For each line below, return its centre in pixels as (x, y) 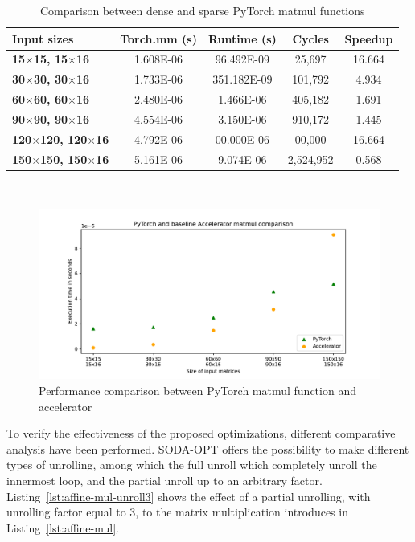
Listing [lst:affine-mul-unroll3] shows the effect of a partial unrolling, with (189, 496)
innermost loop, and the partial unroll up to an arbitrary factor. (164, 480)
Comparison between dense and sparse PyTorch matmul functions (202, 10)
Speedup (369, 38)
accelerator (66, 406)
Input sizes (43, 38)
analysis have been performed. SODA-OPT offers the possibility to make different (208, 448)
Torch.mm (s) (158, 38)
